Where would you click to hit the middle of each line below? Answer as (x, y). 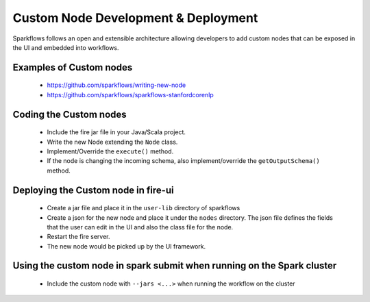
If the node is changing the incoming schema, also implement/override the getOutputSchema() (183, 161)
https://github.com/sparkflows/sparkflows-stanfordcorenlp (130, 95)
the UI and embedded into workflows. (66, 47)
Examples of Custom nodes (73, 67)
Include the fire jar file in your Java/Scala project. (116, 132)
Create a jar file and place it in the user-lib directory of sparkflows (144, 208)
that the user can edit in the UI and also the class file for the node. (140, 227)
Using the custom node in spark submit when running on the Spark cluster (175, 266)
